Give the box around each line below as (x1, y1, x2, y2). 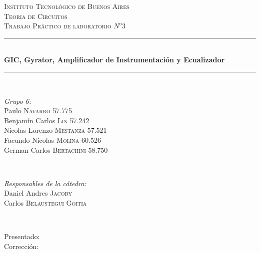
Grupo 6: (4, 95, 31, 106)
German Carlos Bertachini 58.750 (4, 144, 108, 155)
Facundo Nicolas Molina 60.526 (4, 134, 101, 145)
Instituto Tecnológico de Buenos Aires (4, 1, 129, 11)
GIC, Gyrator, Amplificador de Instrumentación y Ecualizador (4, 54, 225, 65)
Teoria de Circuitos (4, 10, 67, 21)
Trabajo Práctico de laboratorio (4, 20, 111, 31)
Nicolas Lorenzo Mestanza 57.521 (4, 125, 107, 135)
